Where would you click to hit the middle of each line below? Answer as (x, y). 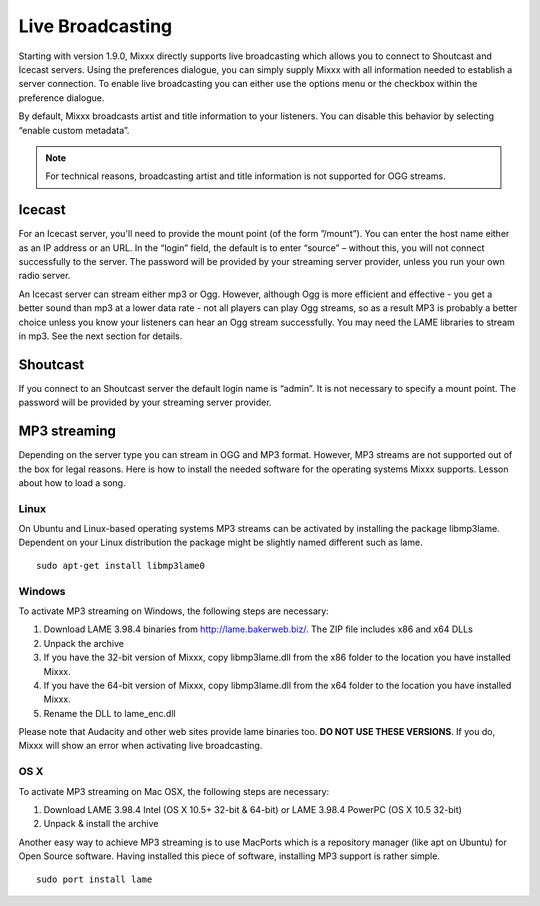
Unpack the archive (84, 643)
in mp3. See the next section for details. (100, 336)
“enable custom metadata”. (74, 130)
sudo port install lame (94, 879)
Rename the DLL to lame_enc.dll (109, 713)
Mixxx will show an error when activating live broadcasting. (140, 746)
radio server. (44, 276)
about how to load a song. (72, 482)
